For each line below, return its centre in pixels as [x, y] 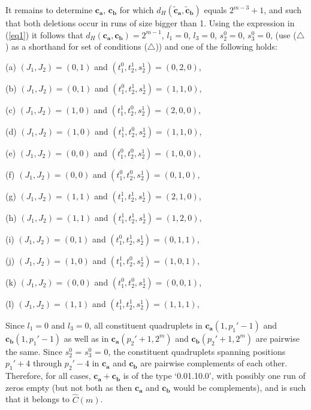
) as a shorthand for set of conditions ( [76, 46]
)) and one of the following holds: [216, 46]
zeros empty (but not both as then [69, 387]
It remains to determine [49, 10]
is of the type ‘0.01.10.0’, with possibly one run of [214, 376]
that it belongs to [38, 399]
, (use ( [283, 34]
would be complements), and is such [240, 387]
